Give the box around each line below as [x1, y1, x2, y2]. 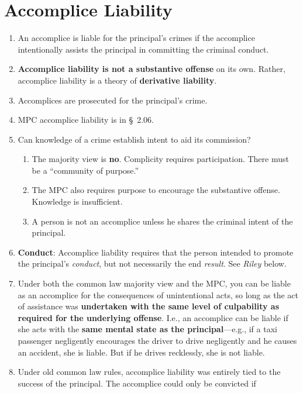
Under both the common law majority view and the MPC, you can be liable [18, 277, 291, 289]
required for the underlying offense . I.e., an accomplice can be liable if [18, 311, 288, 323]
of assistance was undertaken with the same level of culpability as [18, 300, 279, 312]
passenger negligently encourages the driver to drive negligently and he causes [18, 335, 297, 346]
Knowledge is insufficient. [32, 195, 123, 208]
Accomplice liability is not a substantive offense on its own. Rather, [18, 63, 285, 75]
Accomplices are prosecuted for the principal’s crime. [18, 94, 208, 106]
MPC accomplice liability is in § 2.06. [18, 113, 154, 126]
